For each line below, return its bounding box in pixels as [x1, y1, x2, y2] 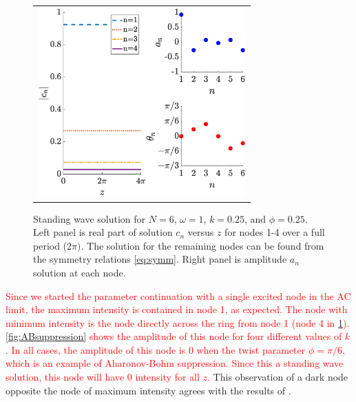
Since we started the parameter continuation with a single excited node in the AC [6, 288, 351, 303]
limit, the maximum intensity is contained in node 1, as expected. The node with [6, 302, 348, 316]
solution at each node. [33, 265, 126, 279]
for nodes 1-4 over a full [224, 225, 325, 239]
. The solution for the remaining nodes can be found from [81, 238, 324, 252]
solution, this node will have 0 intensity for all [6, 370, 200, 384]
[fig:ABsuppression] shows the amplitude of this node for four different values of [6, 329, 342, 343]
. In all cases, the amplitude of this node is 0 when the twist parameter [6, 342, 306, 356]
